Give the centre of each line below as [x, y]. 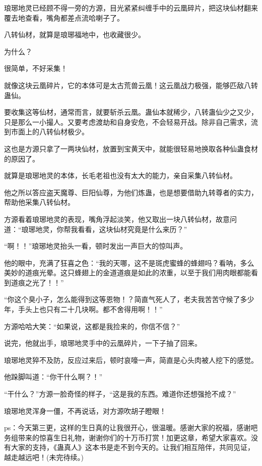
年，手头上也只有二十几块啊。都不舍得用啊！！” [83, 309]
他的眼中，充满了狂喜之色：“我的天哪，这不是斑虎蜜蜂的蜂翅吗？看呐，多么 [129, 262]
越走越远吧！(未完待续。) [44, 457]
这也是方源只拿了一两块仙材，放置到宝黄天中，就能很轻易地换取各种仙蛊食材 [131, 148]
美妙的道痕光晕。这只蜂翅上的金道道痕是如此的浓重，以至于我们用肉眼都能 [127, 273]
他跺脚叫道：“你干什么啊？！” [53, 377]
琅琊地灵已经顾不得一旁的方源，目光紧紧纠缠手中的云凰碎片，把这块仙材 [124, 8]
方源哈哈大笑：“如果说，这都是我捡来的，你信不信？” [92, 326]
